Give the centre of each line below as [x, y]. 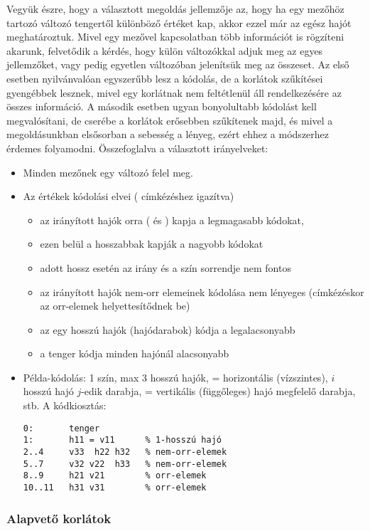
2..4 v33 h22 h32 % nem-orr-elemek [125, 452]
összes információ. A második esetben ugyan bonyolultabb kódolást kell [162, 106]
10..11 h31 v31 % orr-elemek [115, 487]
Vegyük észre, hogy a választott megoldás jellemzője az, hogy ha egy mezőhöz [175, 9]
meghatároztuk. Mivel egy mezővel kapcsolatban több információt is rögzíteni [175, 37]
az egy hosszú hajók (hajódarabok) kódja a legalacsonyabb [168, 329]
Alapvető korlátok [59, 518]
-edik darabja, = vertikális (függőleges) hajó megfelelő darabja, [218, 391]
